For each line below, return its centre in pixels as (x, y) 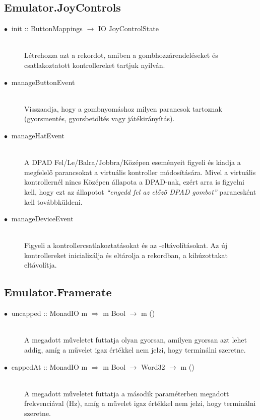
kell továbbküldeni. (53, 201)
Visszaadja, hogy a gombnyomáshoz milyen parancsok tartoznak (123, 108)
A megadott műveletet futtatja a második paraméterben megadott (127, 393)
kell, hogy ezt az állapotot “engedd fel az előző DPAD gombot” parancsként (140, 191)
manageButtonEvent (43, 82)
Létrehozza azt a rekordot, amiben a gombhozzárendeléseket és (121, 55)
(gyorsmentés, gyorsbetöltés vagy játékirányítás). (100, 118)
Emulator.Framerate (58, 292)
